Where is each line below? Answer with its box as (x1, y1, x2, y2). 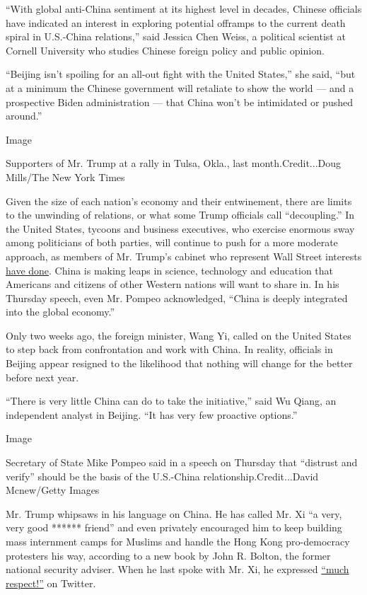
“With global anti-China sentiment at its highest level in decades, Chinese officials (6, 1, 362, 16)
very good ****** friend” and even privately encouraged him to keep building (6, 520, 342, 535)
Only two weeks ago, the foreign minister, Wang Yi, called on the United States (6, 328, 351, 342)
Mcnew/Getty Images (6, 483, 100, 497)
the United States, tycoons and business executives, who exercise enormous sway (6, 221, 355, 236)
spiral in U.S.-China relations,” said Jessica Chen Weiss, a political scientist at (6, 29, 346, 44)
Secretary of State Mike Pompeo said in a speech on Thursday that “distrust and (6, 455, 358, 470)
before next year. (6, 369, 79, 384)
